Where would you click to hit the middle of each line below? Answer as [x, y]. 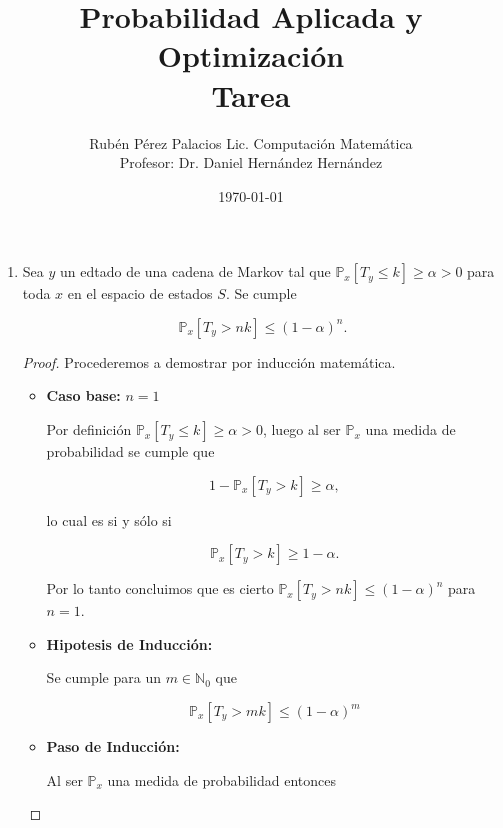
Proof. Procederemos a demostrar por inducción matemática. [209, 361]
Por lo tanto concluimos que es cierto [160, 588]
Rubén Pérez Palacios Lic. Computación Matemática [251, 142]
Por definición [89, 429]
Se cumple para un [103, 677]
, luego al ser [301, 429]
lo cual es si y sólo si [109, 519]
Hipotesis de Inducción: [129, 643]
